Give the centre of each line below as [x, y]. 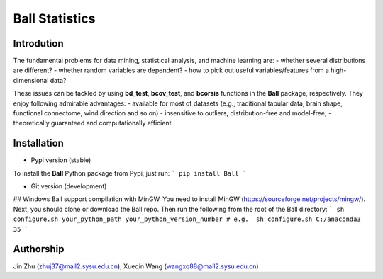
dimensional [31, 80]
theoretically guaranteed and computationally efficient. [93, 123]
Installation [38, 143]
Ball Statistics [54, 18]
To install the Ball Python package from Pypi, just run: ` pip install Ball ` [130, 173]
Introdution [38, 44]
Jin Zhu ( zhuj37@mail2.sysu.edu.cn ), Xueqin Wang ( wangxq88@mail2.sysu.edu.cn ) [136, 266]
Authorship [39, 249]
